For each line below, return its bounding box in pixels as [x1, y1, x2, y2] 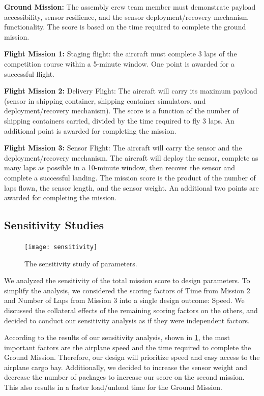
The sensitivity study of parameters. [24, 258, 137, 268]
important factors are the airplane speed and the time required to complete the [4, 342, 251, 352]
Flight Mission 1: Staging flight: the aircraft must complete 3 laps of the [4, 48, 237, 59]
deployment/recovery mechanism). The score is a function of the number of [4, 105, 239, 116]
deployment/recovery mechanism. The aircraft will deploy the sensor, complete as [4, 152, 258, 163]
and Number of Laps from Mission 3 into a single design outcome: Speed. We [4, 295, 245, 306]
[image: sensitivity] [24, 243, 98, 251]
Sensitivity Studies [4, 217, 104, 233]
